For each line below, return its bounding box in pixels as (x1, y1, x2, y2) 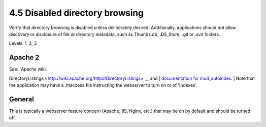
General (9, 95, 34, 103)
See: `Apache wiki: (9, 66, 47, 72)
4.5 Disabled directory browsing (9, 7, 144, 18)
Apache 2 (9, 53, 39, 62)
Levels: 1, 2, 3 (9, 40, 37, 46)
